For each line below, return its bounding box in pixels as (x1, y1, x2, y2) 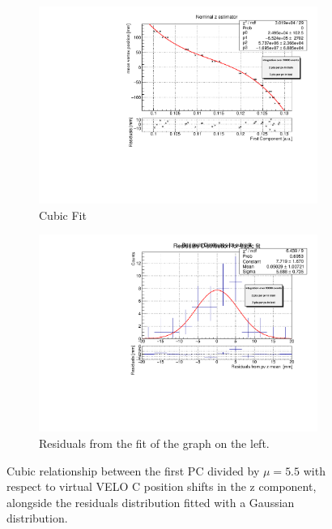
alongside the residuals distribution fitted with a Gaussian (6, 493, 295, 510)
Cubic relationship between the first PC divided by (6, 462, 260, 479)
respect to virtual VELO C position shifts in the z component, (6, 478, 317, 495)
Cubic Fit (39, 206, 87, 223)
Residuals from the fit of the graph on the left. (39, 435, 270, 451)
